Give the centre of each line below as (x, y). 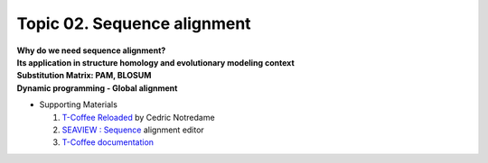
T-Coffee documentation (108, 142)
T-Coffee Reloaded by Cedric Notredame (139, 117)
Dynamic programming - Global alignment (97, 88)
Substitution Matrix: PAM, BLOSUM (84, 76)
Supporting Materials (78, 104)
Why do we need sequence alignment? (91, 50)
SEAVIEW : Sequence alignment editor (133, 130)
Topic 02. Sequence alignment (134, 23)
